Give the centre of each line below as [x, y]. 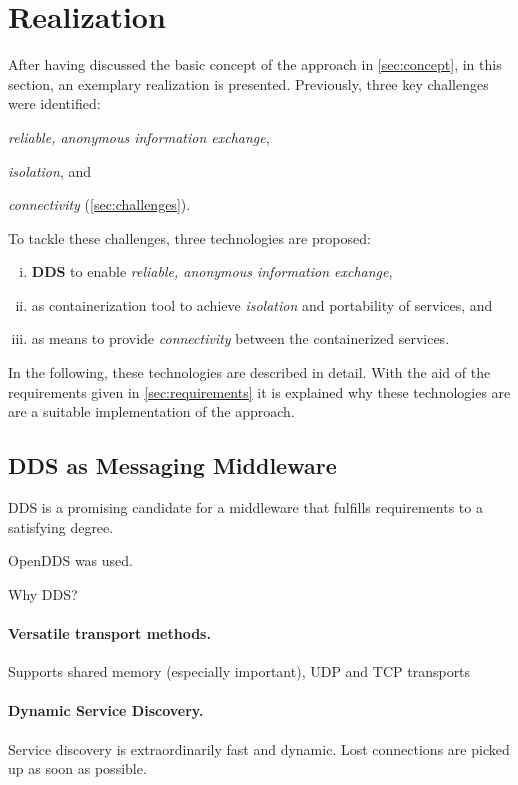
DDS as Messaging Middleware [172, 465]
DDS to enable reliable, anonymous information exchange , [212, 271]
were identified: [54, 103]
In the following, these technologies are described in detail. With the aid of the [249, 372]
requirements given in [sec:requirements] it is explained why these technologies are [259, 391]
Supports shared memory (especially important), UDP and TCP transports [239, 671]
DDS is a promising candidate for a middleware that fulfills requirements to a [245, 507]
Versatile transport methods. [109, 633]
